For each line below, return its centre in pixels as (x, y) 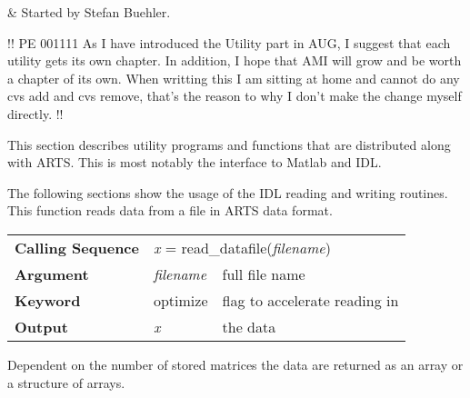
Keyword (48, 300)
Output (41, 326)
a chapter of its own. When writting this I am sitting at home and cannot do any (234, 78)
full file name (264, 274)
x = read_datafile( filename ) (242, 247)
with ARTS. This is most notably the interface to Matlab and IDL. (195, 162)
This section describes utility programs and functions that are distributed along (229, 144)
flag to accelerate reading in (310, 300)
